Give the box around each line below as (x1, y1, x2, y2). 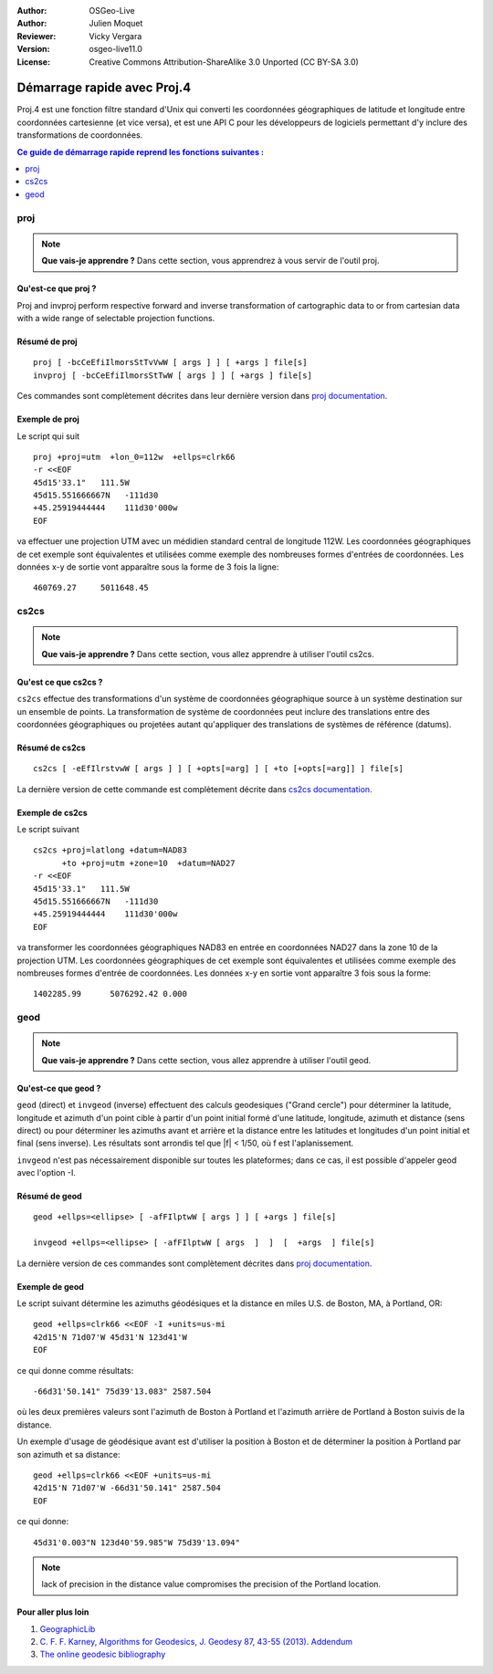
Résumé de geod (16, 1191, 82, 1202)
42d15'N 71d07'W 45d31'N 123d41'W (33, 1332, 187, 1342)
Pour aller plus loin (16, 1606, 89, 1617)
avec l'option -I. (16, 1167, 77, 1178)
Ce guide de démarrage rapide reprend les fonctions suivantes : (16, 146, 265, 157)
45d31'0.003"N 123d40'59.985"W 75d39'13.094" (33, 1537, 241, 1547)
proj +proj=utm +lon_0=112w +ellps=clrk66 (33, 452, 236, 462)
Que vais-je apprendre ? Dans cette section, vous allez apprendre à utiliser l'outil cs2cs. (41, 648, 374, 659)
